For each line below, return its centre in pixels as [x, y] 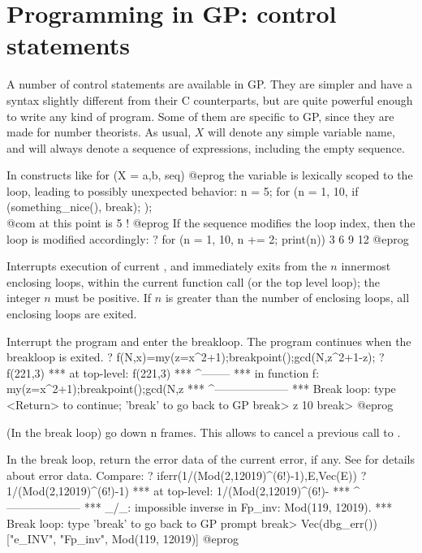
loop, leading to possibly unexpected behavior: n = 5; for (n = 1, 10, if [183, 190]
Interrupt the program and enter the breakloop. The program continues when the [209, 341]
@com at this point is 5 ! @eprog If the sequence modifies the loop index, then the [211, 223]
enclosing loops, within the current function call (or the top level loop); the [193, 281]
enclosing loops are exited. [72, 314]
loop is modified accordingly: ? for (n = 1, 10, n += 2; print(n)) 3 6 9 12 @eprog [208, 238]
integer [24, 298]
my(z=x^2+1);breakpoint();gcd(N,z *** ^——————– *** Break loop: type [201, 389]
